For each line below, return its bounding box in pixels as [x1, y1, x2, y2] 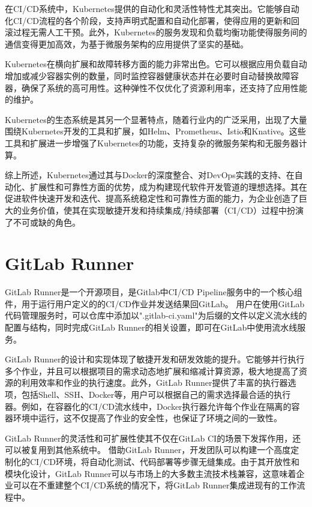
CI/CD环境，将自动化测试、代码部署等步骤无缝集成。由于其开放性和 [29, 455, 299, 467]
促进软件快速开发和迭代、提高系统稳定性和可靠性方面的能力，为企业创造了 [5, 192, 299, 205]
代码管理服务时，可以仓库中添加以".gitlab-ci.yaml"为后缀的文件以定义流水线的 [5, 309, 307, 322]
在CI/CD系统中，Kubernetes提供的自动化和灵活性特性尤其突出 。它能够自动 [5, 2, 299, 14]
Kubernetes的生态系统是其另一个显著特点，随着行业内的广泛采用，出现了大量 [5, 113, 307, 125]
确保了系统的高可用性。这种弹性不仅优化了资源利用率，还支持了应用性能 [21, 81, 307, 94]
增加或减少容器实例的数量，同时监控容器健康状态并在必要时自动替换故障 [5, 69, 290, 82]
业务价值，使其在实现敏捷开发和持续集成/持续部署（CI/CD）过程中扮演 [21, 203, 304, 216]
